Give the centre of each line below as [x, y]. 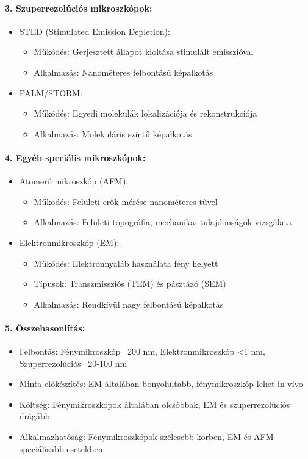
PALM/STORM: [51, 92]
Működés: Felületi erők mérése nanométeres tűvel [126, 201]
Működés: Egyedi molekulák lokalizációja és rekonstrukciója [145, 113]
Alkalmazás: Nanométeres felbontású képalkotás [124, 72]
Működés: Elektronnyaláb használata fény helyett [126, 263]
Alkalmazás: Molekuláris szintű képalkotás [113, 133]
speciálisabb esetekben [61, 448]
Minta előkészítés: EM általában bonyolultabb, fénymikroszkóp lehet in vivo [161, 384]
